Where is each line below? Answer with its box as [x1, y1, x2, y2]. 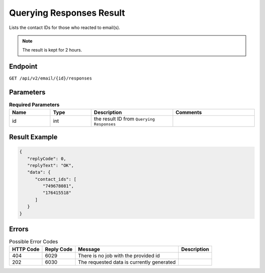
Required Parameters [9, 101, 60, 108]
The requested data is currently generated [78, 258, 176, 265]
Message [78, 246, 100, 252]
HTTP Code [12, 246, 40, 252]
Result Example [9, 133, 58, 141]
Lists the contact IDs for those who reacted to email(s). [9, 25, 120, 30]
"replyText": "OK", [27, 163, 74, 168]
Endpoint [9, 62, 38, 71]
